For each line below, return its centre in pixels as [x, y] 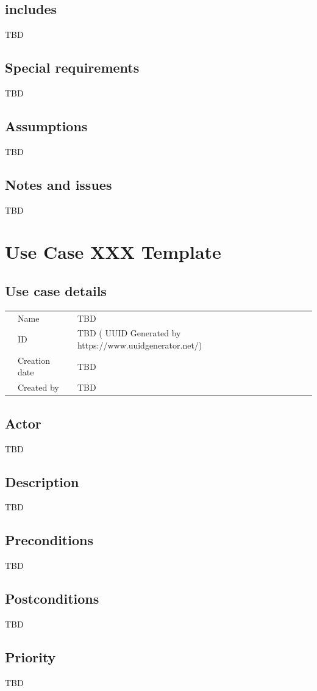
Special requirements [72, 67]
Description [42, 481]
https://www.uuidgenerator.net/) [140, 345]
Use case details [56, 290]
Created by [38, 387]
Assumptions [46, 125]
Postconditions [52, 599]
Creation [34, 360]
